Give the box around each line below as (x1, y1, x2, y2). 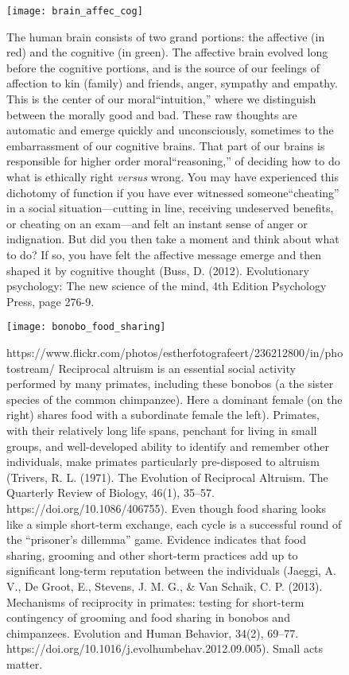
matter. (6, 655, 43, 672)
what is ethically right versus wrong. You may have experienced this (6, 169, 339, 184)
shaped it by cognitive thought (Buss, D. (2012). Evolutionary (6, 262, 309, 278)
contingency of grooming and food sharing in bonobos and (6, 609, 290, 626)
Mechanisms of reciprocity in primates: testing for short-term (6, 593, 304, 610)
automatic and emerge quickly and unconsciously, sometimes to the (6, 122, 334, 138)
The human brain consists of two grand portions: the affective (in (6, 28, 325, 45)
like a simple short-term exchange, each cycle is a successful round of (6, 515, 342, 532)
